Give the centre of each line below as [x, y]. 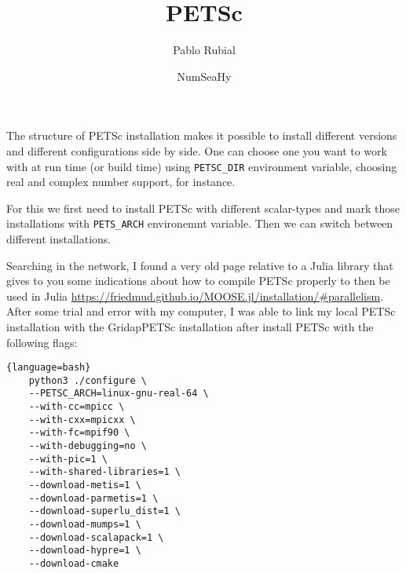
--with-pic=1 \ [68, 459]
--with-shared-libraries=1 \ [104, 472]
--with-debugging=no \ [88, 446]
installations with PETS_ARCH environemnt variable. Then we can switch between [200, 223]
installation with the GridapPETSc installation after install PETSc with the [190, 326]
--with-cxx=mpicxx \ [82, 420]
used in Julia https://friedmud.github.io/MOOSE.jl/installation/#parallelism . [195, 296]
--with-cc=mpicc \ [77, 407]
